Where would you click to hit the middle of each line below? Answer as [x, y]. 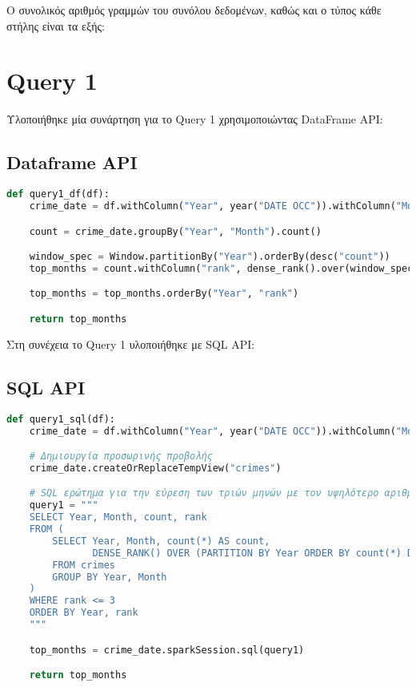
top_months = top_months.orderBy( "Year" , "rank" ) [164, 294]
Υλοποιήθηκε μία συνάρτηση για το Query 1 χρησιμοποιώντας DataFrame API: [195, 119]
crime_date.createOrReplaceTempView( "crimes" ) [155, 468]
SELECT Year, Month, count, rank [118, 517]
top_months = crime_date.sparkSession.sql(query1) [167, 650]
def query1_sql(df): [61, 419]
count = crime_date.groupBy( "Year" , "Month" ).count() [175, 231]
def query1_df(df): [58, 194]
